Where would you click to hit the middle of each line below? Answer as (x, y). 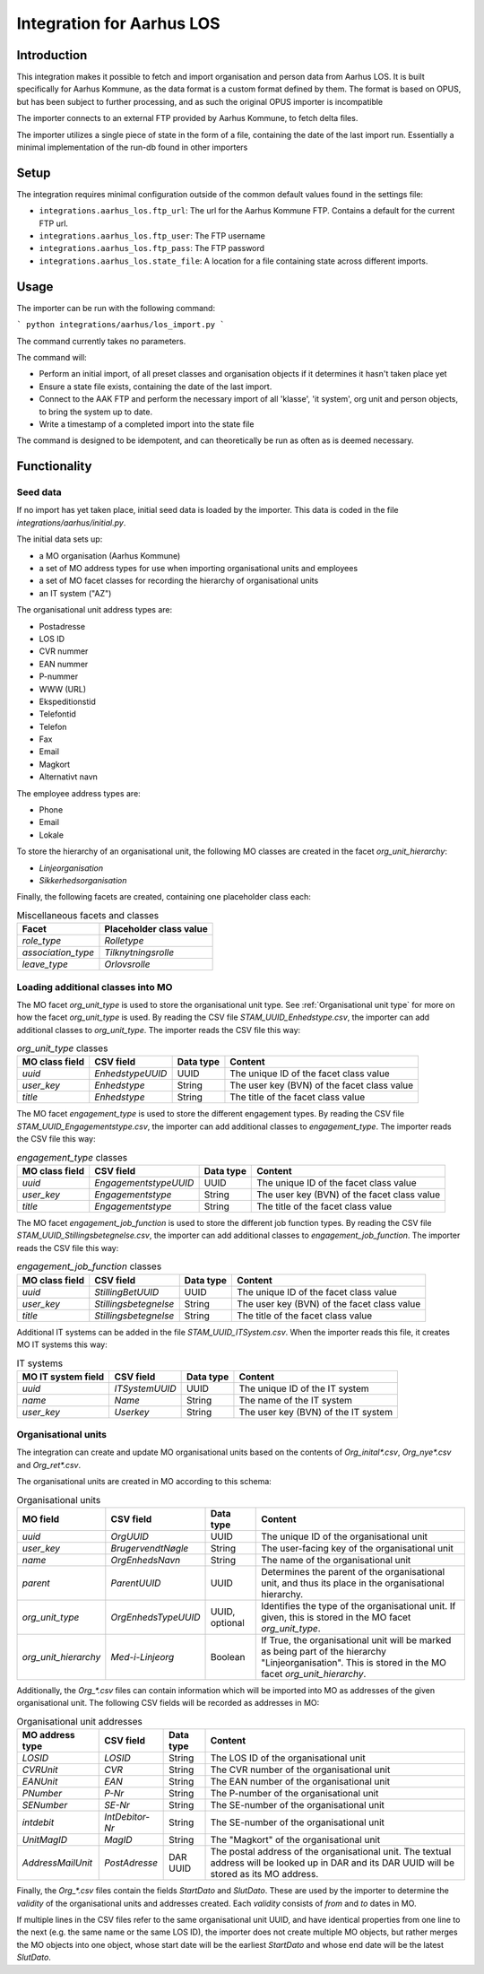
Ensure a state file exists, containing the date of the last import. (156, 387)
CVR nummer (64, 651)
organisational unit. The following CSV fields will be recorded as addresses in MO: (168, 1703)
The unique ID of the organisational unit (344, 1536)
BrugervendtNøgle (150, 1548)
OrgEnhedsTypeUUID (156, 1617)
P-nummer (59, 676)
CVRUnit (40, 1770)
